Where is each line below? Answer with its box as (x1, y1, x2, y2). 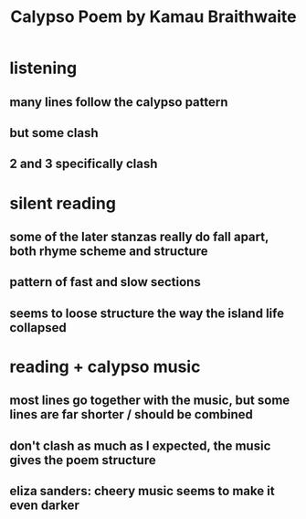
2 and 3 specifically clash (9, 156, 158, 172)
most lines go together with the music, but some (9, 393, 290, 408)
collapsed (9, 320, 67, 335)
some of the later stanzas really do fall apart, (9, 228, 269, 244)
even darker (9, 498, 79, 514)
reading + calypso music (9, 356, 201, 376)
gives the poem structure (9, 452, 157, 468)
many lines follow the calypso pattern (9, 94, 228, 110)
